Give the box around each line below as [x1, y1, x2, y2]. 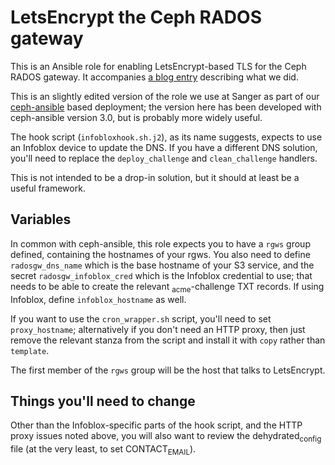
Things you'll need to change [10, 392, 196, 410]
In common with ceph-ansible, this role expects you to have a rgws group [10, 237, 311, 250]
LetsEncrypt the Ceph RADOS [10, 6, 262, 29]
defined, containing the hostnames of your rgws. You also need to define [10, 248, 311, 260]
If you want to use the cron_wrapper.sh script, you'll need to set [10, 312, 272, 325]
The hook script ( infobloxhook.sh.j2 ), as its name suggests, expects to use [10, 131, 323, 143]
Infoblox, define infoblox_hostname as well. [10, 293, 187, 305]
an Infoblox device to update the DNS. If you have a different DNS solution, [10, 141, 318, 153]
